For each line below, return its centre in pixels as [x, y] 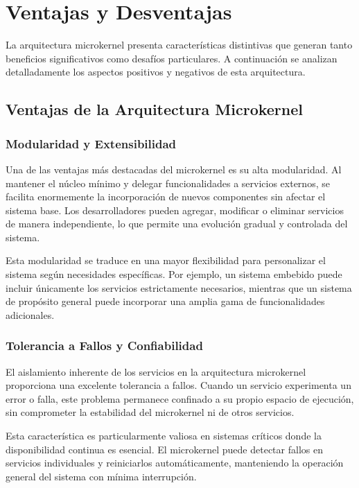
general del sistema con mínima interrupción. [101, 476]
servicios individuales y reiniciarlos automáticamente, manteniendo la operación [175, 463]
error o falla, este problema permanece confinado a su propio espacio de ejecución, [180, 398]
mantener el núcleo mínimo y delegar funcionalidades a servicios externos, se [168, 183]
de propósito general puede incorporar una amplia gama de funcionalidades [165, 301]
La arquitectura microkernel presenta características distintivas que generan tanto [179, 45]
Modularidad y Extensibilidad [91, 143]
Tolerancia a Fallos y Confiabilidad [104, 346]
